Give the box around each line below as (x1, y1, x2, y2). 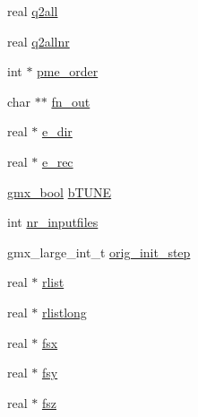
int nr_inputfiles (7, 213, 99, 231)
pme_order (37, 62, 99, 81)
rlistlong (41, 302, 87, 321)
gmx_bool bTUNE (7, 182, 112, 201)
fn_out (51, 91, 90, 110)
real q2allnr (7, 31, 70, 50)
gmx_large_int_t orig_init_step (7, 242, 191, 261)
